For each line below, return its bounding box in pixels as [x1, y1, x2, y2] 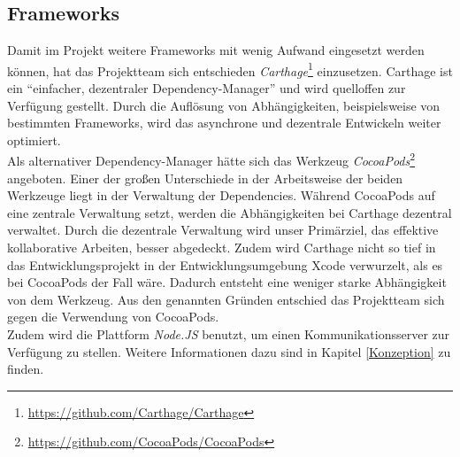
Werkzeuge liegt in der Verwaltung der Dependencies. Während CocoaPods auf [7, 186, 435, 205]
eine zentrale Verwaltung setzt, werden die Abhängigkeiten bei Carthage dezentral [7, 203, 452, 221]
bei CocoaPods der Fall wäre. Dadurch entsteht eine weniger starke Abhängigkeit [7, 273, 447, 291]
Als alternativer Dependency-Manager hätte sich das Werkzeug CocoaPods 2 [7, 149, 416, 170]
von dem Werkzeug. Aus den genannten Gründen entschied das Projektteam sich [7, 290, 445, 308]
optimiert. [7, 130, 61, 149]
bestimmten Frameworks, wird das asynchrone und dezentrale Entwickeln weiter [7, 113, 441, 132]
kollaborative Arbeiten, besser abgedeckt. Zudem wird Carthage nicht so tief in [7, 238, 436, 257]
